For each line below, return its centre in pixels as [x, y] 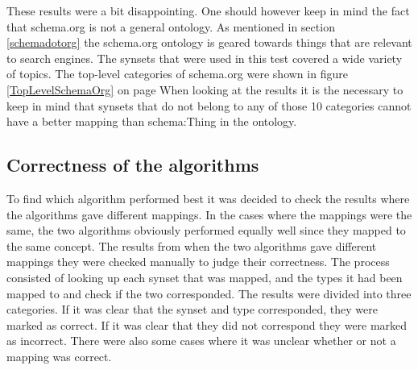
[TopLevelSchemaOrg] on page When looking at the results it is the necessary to [205, 89]
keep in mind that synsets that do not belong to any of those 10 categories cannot [209, 105]
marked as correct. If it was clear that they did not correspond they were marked [207, 324]
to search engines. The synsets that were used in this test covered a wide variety [205, 58]
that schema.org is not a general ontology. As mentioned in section [171, 26]
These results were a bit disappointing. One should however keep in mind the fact [208, 10]
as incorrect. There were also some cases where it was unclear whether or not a [201, 341]
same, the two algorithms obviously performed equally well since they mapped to [206, 230]
